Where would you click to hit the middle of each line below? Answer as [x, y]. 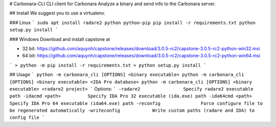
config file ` [27, 118]
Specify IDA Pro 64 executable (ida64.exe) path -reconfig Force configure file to [136, 103]
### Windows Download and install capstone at [60, 39]
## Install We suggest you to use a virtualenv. [57, 13]
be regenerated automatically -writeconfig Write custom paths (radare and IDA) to [132, 111]
